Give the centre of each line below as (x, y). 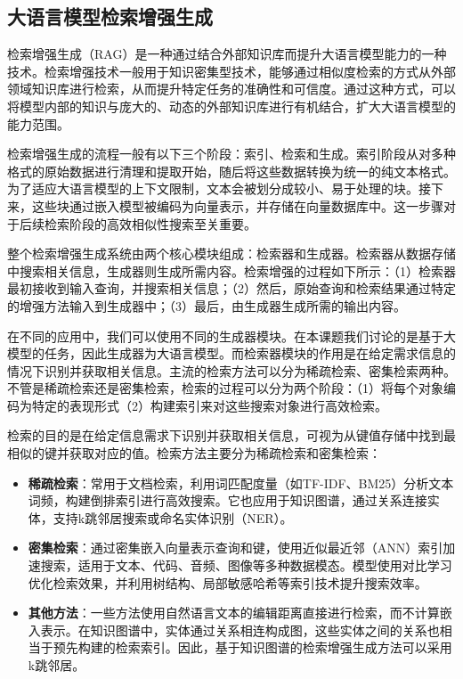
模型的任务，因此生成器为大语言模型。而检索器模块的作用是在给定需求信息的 (231, 353)
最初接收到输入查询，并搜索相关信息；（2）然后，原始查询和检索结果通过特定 (231, 288)
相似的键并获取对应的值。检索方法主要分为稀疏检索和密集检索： (194, 453)
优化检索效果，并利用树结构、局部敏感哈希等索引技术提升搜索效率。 (227, 582)
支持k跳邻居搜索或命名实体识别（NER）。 (173, 517)
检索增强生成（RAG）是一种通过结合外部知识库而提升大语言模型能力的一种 (227, 54)
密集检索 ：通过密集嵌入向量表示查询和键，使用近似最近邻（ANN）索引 (236, 548)
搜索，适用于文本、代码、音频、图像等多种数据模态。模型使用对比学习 (246, 565)
